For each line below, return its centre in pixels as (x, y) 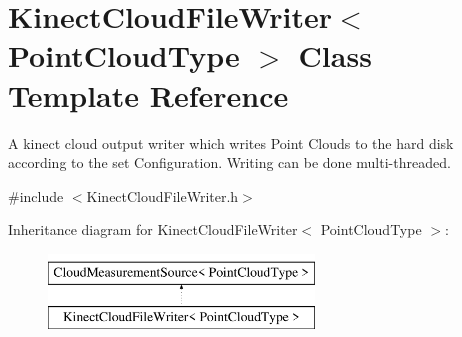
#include (36, 195)
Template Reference (148, 94)
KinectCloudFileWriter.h (162, 195)
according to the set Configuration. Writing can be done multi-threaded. (229, 162)
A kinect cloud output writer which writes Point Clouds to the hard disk (231, 142)
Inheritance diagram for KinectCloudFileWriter (153, 229)
